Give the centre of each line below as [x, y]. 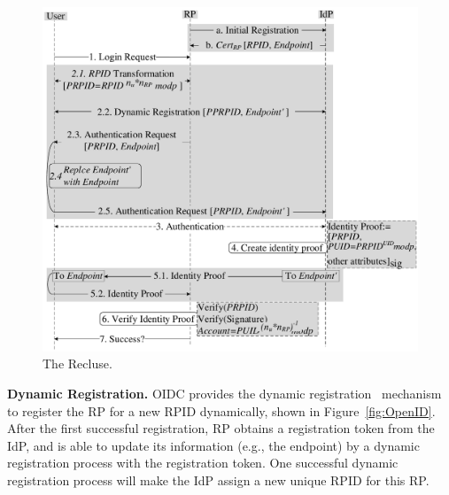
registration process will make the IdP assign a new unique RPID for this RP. [218, 480]
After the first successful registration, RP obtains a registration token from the [221, 428]
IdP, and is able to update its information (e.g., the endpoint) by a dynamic [213, 445]
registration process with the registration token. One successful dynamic [203, 463]
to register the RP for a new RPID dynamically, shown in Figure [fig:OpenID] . [221, 410]
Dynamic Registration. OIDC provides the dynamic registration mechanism [224, 393]
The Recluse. [77, 364]
